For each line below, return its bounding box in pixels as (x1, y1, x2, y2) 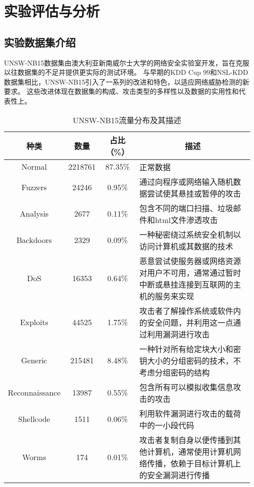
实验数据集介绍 (4, 34, 76, 49)
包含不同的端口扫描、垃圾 (139, 202, 233, 214)
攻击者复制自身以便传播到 (139, 434, 233, 445)
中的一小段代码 (139, 419, 194, 431)
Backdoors (16, 234, 52, 246)
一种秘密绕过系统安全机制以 (139, 228, 241, 240)
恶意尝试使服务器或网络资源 (139, 255, 241, 266)
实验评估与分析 (4, 1, 100, 21)
